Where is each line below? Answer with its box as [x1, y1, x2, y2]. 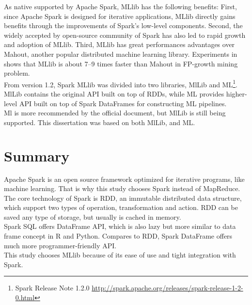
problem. [4, 68, 30, 78]
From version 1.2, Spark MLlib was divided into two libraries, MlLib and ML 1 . [4, 78, 237, 89]
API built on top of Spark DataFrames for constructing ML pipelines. [19, 98, 227, 108]
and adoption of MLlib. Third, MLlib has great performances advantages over [4, 39, 235, 49]
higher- [226, 89, 247, 98]
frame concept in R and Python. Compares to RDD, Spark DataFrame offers [4, 231, 233, 241]
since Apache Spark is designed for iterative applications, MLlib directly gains [4, 11, 236, 21]
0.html [15, 292, 35, 303]
